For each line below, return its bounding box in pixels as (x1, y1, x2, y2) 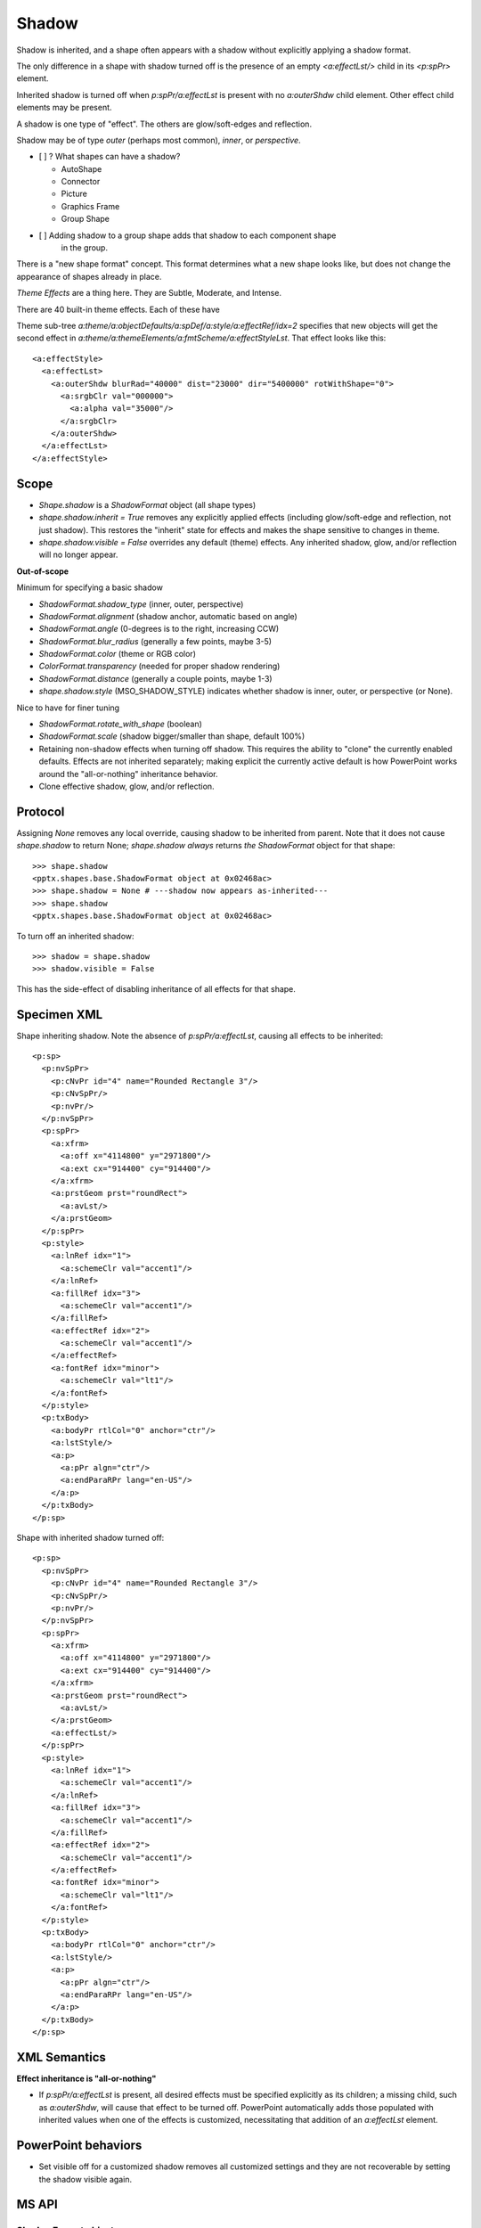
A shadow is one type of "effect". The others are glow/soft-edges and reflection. (16, 119, 312, 129)
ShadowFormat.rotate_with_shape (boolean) (38, 718, 202, 730)
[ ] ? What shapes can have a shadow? (38, 152, 181, 162)
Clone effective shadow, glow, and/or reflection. (38, 781, 215, 791)
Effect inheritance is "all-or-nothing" (16, 2073, 157, 2085)
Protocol (16, 804, 65, 819)
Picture (61, 188, 88, 200)
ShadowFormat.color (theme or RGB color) (38, 649, 196, 659)
